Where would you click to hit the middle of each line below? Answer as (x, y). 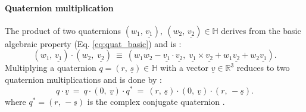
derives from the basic (261, 30)
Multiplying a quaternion (51, 68)
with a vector (185, 68)
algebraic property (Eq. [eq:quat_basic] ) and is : (93, 43)
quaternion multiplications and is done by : (83, 79)
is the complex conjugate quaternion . (156, 101)
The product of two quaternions (63, 30)
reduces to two (263, 68)
